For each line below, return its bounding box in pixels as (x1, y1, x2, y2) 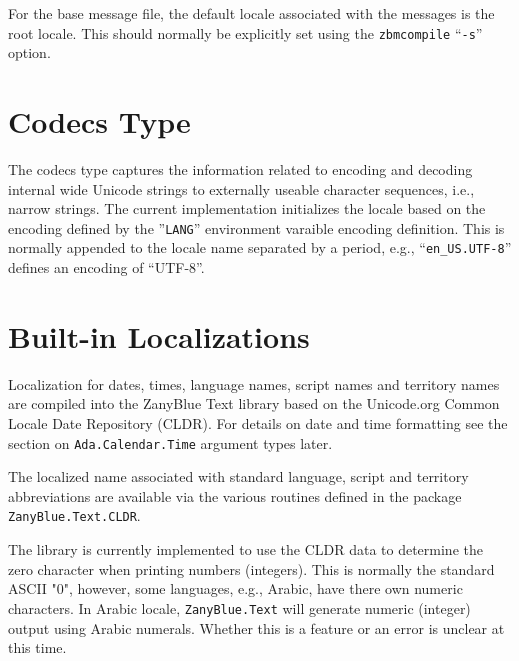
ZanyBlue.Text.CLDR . (8, 505, 141, 526)
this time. (8, 637, 67, 658)
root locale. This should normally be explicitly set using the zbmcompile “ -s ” (8, 22, 483, 43)
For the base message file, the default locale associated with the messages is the (8, 3, 495, 23)
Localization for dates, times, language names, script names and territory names (8, 373, 500, 394)
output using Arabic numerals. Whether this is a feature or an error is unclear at (8, 617, 505, 638)
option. (8, 42, 51, 63)
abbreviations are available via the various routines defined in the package (8, 485, 462, 506)
